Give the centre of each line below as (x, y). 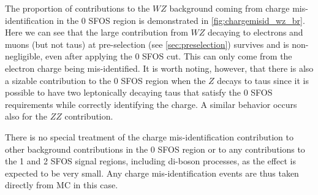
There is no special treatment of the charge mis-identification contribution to (149, 136)
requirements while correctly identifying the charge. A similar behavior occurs (151, 104)
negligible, (24, 56)
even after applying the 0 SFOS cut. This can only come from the (169, 56)
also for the (26, 116)
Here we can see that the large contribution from (97, 32)
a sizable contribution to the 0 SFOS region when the (105, 80)
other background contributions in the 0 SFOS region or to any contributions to (155, 149)
